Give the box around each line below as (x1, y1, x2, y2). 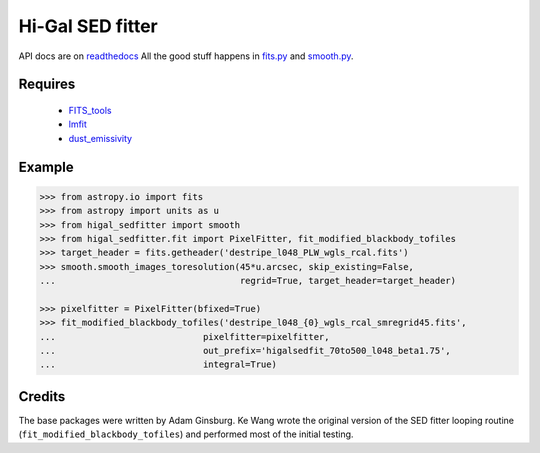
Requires (18, 76, 76, 93)
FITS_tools (68, 104, 112, 116)
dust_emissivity (68, 132, 133, 144)
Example (18, 158, 74, 175)
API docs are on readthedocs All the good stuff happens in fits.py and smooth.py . (18, 50, 354, 62)
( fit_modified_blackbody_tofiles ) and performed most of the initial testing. (18, 428, 354, 440)
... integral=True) (39, 359, 277, 370)
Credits (18, 388, 66, 405)
